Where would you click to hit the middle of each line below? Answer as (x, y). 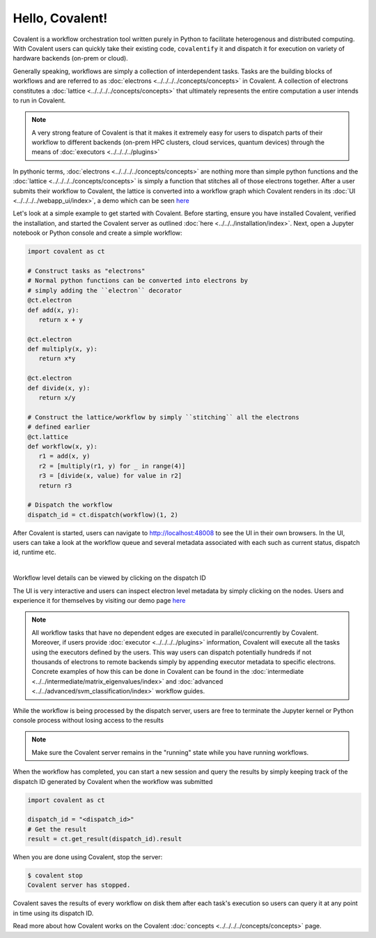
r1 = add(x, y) (64, 456)
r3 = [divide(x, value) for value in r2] (110, 476)
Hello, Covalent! (60, 18)
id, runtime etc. (34, 552)
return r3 (55, 485)
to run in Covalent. (39, 100)
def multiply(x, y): (62, 349)
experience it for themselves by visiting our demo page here (99, 601)
